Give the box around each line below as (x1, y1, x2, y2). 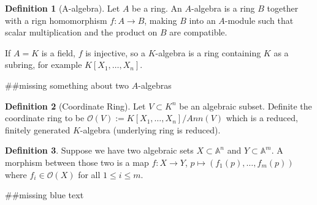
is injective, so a (85, 46, 145, 59)
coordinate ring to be (5, 111, 85, 124)
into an (189, 13, 216, 26)
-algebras (138, 78, 172, 91)
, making (144, 13, 177, 26)
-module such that (224, 13, 294, 26)
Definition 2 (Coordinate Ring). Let (5, 99, 146, 112)
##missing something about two (5, 78, 129, 91)
